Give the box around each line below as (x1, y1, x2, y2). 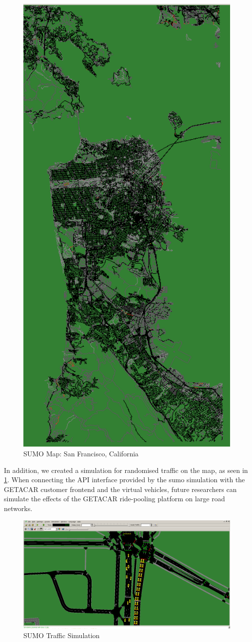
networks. (4, 503, 33, 513)
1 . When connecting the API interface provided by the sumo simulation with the (4, 474, 245, 485)
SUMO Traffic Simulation (23, 630, 100, 641)
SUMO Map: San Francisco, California (23, 449, 139, 458)
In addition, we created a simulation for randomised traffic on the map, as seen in (4, 465, 248, 475)
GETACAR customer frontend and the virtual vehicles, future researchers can (4, 484, 237, 494)
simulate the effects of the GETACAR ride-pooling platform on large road (4, 493, 225, 504)
